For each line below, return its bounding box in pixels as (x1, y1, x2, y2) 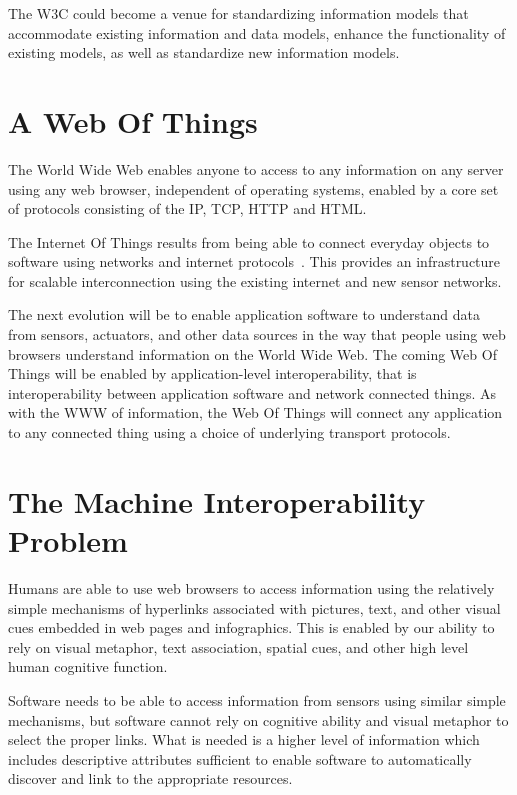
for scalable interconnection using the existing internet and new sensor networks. (8, 270, 502, 291)
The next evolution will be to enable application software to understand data (8, 304, 480, 325)
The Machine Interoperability (8, 480, 426, 521)
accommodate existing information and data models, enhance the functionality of (8, 22, 506, 43)
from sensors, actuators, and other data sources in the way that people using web (8, 324, 506, 345)
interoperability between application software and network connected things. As (8, 382, 497, 403)
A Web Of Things (8, 100, 258, 141)
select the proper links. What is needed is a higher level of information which (8, 729, 480, 750)
